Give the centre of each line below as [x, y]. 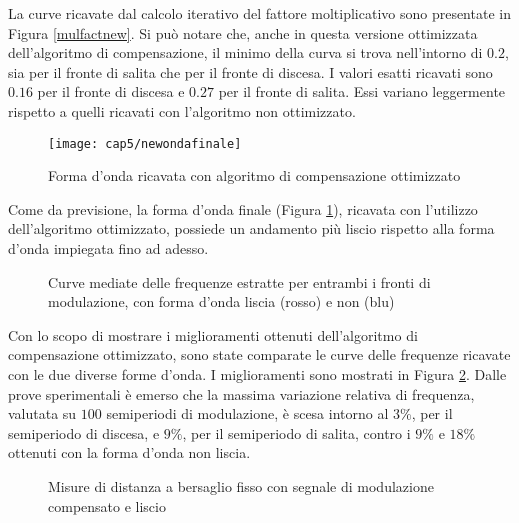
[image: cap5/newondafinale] [145, 143]
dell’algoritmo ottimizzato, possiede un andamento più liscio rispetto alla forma [251, 228]
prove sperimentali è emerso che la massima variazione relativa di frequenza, [241, 393]
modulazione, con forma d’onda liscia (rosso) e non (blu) [221, 301]
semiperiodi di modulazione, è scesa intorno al [247, 413]
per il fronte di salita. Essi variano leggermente [362, 91]
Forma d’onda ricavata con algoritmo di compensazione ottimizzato [254, 175]
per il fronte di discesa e [111, 91]
